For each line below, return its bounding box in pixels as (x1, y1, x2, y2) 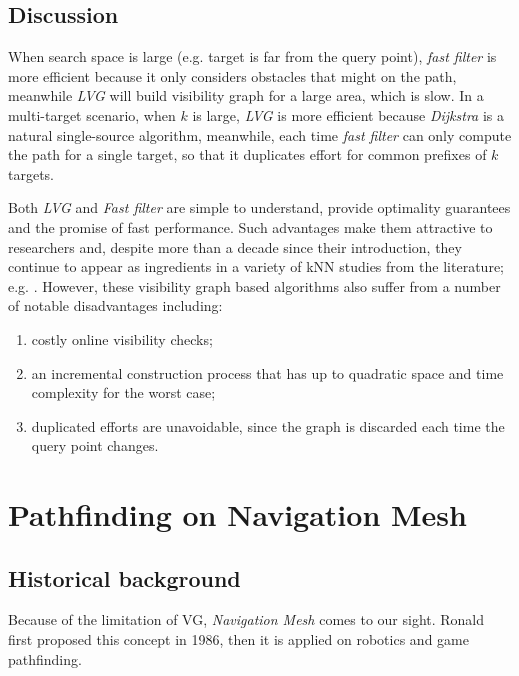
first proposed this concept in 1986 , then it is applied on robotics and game (8, 629, 469, 650)
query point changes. (31, 435, 159, 456)
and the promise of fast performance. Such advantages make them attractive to (8, 216, 493, 237)
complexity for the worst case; (31, 382, 216, 403)
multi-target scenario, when (8, 104, 176, 125)
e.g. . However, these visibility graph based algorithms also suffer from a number (8, 275, 501, 296)
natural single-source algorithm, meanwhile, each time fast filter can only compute (8, 124, 512, 145)
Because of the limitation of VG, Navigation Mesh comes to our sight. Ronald (8, 609, 485, 630)
